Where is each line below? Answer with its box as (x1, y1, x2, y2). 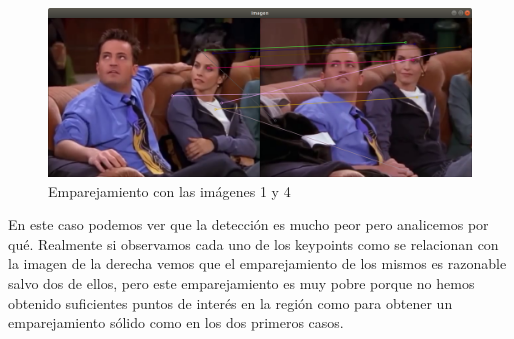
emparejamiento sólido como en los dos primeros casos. (8, 312, 344, 333)
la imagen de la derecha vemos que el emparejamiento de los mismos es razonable (8, 253, 507, 274)
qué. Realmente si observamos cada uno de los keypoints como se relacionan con (8, 233, 499, 254)
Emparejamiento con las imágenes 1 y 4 (48, 180, 291, 201)
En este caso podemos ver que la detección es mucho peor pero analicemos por (8, 214, 489, 235)
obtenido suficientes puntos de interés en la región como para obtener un (8, 292, 453, 313)
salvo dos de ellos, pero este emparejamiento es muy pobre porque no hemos (8, 272, 475, 293)
